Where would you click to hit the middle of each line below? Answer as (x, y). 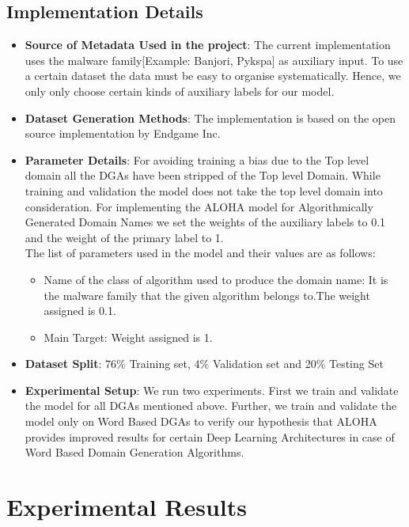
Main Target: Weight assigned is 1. (128, 337)
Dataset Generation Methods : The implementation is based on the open (210, 118)
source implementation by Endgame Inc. (123, 133)
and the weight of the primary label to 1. (124, 237)
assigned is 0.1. (80, 311)
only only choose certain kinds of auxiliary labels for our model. (180, 91)
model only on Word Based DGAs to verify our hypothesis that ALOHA (201, 421)
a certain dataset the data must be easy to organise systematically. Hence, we (213, 76)
